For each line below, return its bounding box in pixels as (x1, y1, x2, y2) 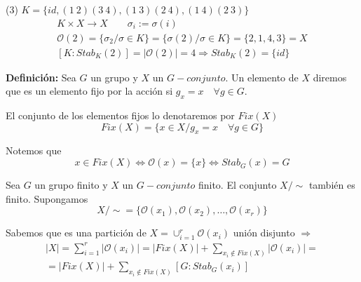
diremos (313, 69, 347, 84)
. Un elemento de (225, 69, 299, 84)
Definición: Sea (6, 69, 76, 84)
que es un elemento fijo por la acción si (6, 83, 173, 98)
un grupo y (90, 69, 138, 84)
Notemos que (6, 143, 62, 158)
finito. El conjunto (198, 177, 277, 192)
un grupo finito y (34, 177, 108, 192)
